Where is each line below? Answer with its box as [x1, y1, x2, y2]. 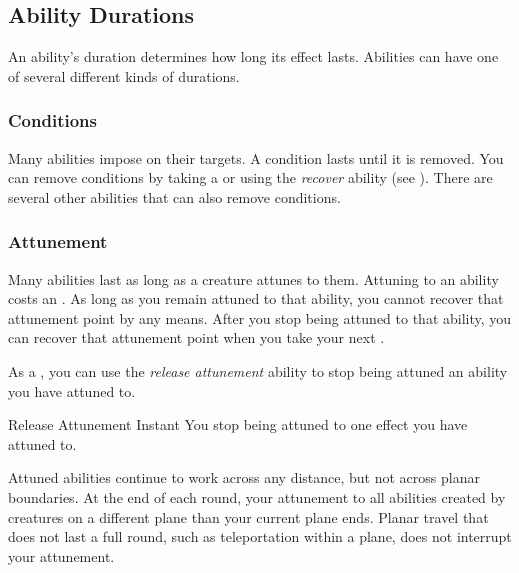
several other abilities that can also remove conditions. [8, 186, 341, 207]
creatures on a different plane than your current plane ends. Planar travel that [8, 506, 489, 527]
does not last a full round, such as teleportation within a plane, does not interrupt [8, 526, 512, 547]
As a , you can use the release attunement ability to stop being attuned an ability [8, 360, 508, 381]
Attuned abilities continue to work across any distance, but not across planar [8, 467, 480, 488]
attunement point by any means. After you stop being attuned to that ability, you [8, 307, 512, 328]
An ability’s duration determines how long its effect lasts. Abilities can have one [8, 46, 499, 67]
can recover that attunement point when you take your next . [8, 327, 385, 348]
